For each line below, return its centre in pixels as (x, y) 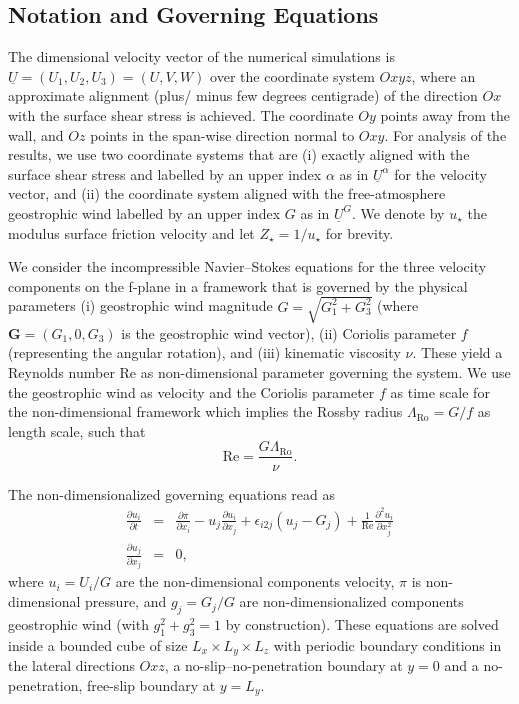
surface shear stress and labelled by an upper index (165, 173)
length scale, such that (77, 430)
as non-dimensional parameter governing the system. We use (325, 372)
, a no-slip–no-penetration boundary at (283, 665)
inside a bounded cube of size (98, 644)
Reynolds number (61, 372)
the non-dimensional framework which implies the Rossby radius (205, 411)
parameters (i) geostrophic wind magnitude (140, 305)
